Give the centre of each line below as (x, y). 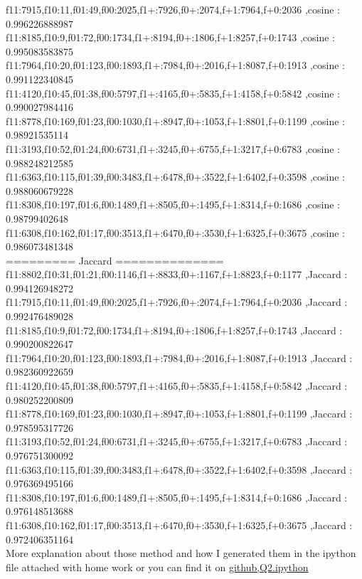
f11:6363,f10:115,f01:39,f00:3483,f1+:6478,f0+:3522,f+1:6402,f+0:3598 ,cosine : (175, 177)
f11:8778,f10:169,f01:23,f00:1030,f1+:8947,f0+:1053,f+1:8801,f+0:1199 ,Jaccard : (179, 414)
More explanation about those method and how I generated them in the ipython (181, 553)
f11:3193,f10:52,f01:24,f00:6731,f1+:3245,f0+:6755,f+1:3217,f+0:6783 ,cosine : (173, 148)
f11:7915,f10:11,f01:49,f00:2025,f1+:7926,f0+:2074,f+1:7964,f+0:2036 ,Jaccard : (177, 302)
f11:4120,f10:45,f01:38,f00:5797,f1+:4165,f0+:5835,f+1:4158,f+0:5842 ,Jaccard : (177, 386)
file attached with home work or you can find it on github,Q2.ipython (157, 567)
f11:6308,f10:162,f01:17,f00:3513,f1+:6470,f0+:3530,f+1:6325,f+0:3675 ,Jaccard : (179, 525)
